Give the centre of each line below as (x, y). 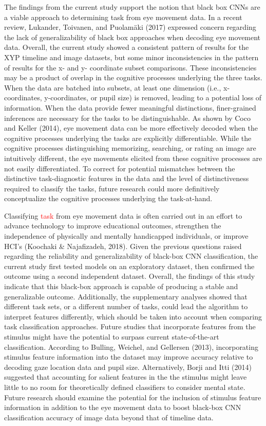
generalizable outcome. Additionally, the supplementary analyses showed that (126, 296)
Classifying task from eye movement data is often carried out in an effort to (123, 215)
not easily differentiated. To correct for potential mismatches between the (120, 168)
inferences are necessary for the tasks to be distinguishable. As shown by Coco (127, 118)
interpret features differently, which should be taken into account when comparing (133, 316)
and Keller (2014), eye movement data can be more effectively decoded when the (131, 128)
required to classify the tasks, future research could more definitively (112, 188)
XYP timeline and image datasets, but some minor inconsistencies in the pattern (131, 57)
